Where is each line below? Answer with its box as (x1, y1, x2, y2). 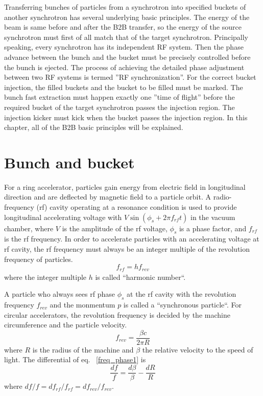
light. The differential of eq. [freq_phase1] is (4, 354, 146, 365)
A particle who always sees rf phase (4, 289, 115, 299)
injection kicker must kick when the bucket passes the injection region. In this (4, 112, 248, 122)
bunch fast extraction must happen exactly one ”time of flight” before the (4, 92, 235, 102)
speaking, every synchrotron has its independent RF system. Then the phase (4, 41, 244, 52)
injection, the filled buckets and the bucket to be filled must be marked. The (4, 81, 243, 92)
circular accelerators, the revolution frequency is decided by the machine (4, 309, 230, 320)
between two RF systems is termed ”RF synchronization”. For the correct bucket (4, 72, 256, 82)
